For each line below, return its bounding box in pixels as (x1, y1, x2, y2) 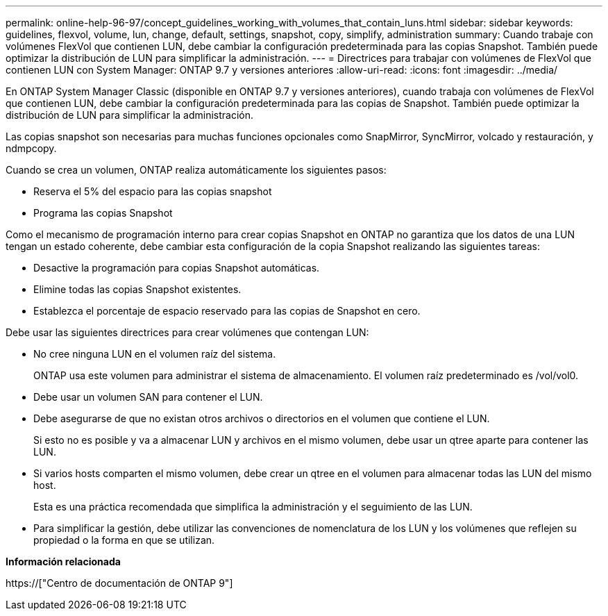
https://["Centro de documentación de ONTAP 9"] (6, 577, 233, 589)
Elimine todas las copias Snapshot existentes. (33, 283, 242, 295)
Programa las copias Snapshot (33, 207, 173, 219)
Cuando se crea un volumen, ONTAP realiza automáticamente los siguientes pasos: (6, 164, 387, 176)
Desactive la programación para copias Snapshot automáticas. (33, 262, 320, 274)
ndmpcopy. (6, 142, 57, 154)
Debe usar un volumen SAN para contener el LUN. (33, 391, 263, 403)
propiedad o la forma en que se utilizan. (33, 534, 215, 546)
